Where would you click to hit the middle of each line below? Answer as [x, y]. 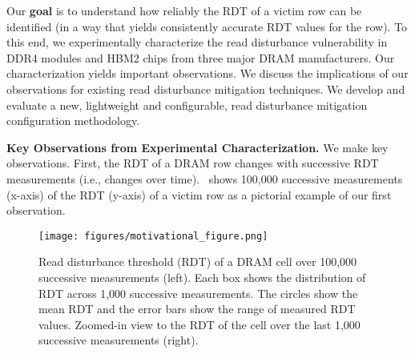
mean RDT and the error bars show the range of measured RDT [197, 309]
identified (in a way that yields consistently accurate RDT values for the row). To [207, 26]
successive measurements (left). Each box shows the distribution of [202, 277]
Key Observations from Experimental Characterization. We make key [197, 147]
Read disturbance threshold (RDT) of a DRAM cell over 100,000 [198, 261]
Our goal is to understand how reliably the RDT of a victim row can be [184, 10]
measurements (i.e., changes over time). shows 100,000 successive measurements [205, 178]
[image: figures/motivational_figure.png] [153, 236]
